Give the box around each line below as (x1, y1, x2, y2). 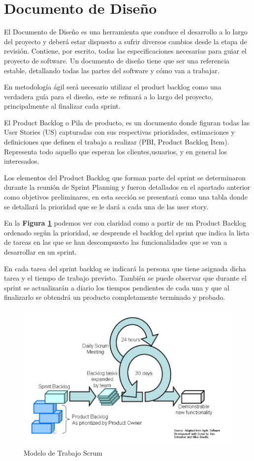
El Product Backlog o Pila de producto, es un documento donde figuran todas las (4, 117, 250, 127)
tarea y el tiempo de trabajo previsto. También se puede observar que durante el (4, 273, 247, 283)
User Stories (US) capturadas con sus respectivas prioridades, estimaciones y (4, 127, 235, 137)
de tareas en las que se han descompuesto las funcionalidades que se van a (4, 237, 227, 247)
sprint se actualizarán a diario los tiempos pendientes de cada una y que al (4, 282, 229, 292)
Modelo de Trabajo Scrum (24, 447, 102, 458)
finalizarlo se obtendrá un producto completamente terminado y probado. (4, 292, 225, 302)
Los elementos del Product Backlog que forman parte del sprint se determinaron (4, 172, 246, 182)
